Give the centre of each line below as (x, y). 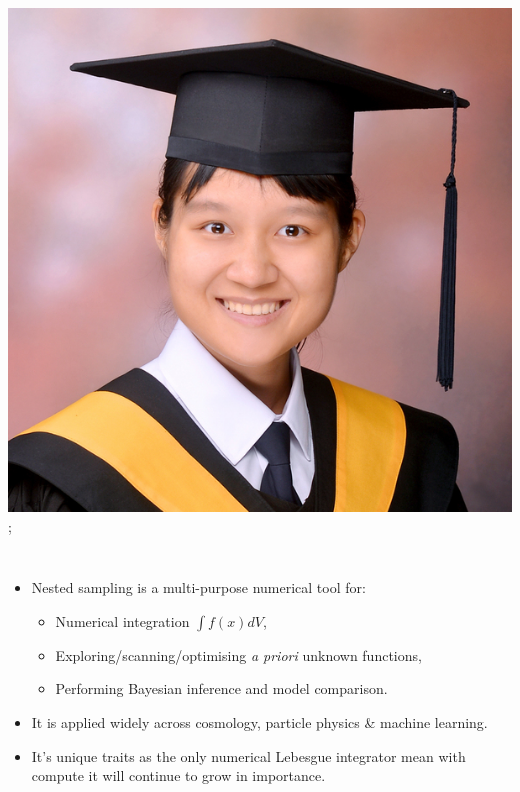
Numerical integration (122, 620)
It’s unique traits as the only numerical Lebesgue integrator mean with (248, 755)
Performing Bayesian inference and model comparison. (221, 688)
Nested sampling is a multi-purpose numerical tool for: (198, 587)
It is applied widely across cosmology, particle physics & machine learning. (259, 721)
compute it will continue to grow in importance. (178, 775)
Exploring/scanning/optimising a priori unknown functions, (238, 654)
